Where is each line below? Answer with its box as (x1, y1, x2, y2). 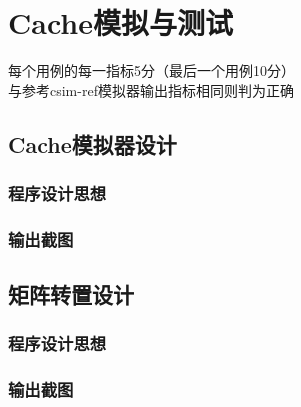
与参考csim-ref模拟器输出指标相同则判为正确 (8, 79, 294, 100)
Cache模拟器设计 (8, 128, 177, 159)
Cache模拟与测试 (8, 2, 233, 43)
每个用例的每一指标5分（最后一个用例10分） (8, 60, 295, 81)
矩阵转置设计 (8, 279, 134, 310)
